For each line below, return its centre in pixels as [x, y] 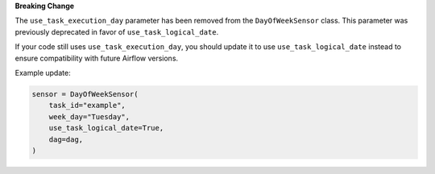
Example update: [43, 72]
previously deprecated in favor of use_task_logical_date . [117, 31]
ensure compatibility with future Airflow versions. [97, 58]
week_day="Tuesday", [89, 116]
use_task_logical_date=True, [106, 128]
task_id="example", [87, 106]
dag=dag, [66, 139]
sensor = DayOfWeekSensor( [85, 94]
